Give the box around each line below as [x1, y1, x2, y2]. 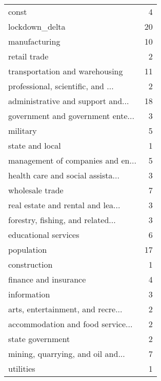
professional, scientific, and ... [8, 80, 114, 92]
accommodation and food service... [8, 318, 133, 330]
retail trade [8, 50, 49, 62]
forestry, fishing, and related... [8, 214, 116, 226]
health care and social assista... [8, 169, 119, 181]
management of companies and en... [8, 154, 136, 166]
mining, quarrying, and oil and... [8, 348, 125, 359]
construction [8, 258, 53, 270]
